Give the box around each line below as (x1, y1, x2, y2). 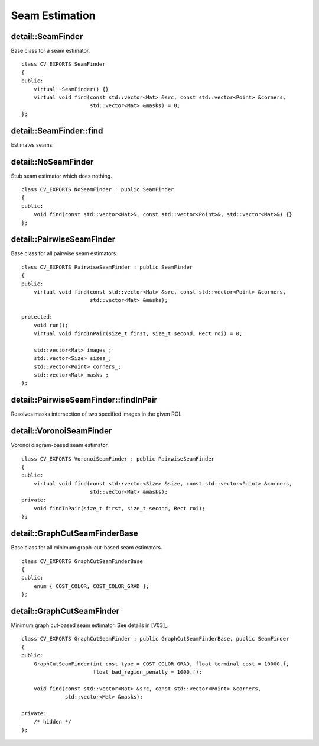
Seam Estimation (11, 9, 96, 22)
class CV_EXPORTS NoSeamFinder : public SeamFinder (21, 186, 174, 192)
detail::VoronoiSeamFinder (11, 426, 112, 436)
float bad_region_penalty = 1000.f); (92, 668, 202, 675)
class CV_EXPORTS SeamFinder (21, 61, 106, 67)
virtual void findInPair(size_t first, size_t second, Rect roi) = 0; (33, 330, 243, 337)
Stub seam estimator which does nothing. (11, 172, 112, 179)
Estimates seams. (11, 141, 54, 148)
